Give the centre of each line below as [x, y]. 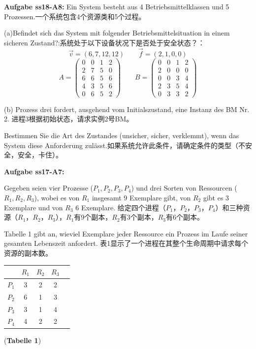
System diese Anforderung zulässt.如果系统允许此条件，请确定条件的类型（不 [125, 145]
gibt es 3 [216, 197]
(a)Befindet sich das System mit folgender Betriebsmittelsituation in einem [117, 33]
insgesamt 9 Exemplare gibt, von [141, 197]
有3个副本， [139, 217]
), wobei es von [57, 197]
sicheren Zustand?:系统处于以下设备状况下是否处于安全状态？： [104, 42]
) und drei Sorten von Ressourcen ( [184, 188]
